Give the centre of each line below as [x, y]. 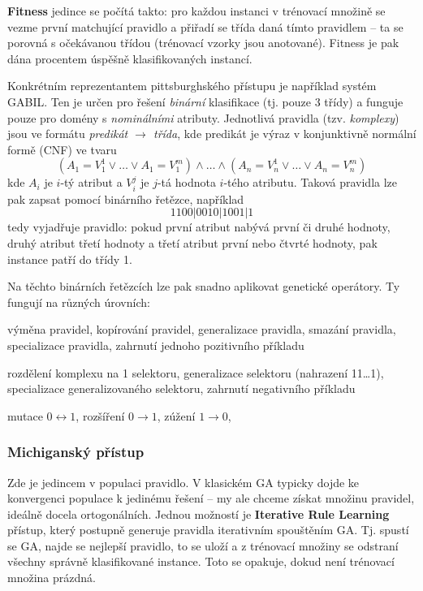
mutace [25, 415]
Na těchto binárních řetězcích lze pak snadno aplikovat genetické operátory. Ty [204, 286]
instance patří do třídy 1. [70, 259]
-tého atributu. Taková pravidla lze [311, 182]
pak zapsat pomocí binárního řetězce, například [126, 198]
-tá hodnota [186, 182]
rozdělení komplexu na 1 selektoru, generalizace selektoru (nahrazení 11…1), [196, 372]
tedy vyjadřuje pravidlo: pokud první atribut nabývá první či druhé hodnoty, [199, 227]
